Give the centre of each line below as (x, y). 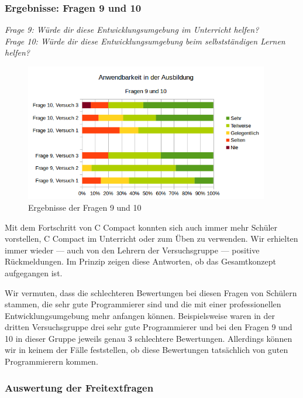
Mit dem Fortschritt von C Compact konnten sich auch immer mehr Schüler (141, 227)
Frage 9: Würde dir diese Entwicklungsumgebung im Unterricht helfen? (132, 30)
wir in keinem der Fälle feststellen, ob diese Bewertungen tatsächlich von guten (147, 350)
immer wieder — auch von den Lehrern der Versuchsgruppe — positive (132, 250)
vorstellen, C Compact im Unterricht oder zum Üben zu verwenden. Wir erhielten (151, 239)
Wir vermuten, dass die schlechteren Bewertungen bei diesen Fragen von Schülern (151, 292)
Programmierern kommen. (51, 361)
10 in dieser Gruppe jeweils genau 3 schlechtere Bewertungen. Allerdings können (149, 338)
